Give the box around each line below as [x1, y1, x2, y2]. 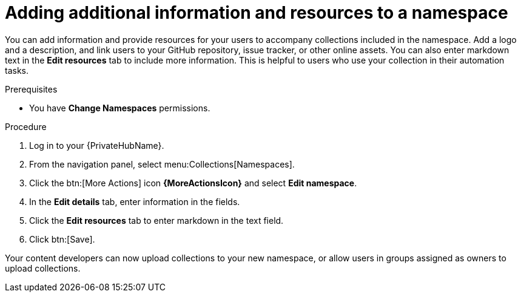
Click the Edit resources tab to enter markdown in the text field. [29, 215, 284, 226]
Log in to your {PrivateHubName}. [29, 140, 164, 151]
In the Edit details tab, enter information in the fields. [29, 196, 240, 207]
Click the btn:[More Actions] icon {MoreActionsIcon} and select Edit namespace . [29, 177, 357, 188]
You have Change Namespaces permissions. [29, 102, 210, 113]
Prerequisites [5, 83, 58, 94]
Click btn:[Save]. [29, 233, 95, 244]
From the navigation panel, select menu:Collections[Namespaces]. [29, 158, 295, 169]
